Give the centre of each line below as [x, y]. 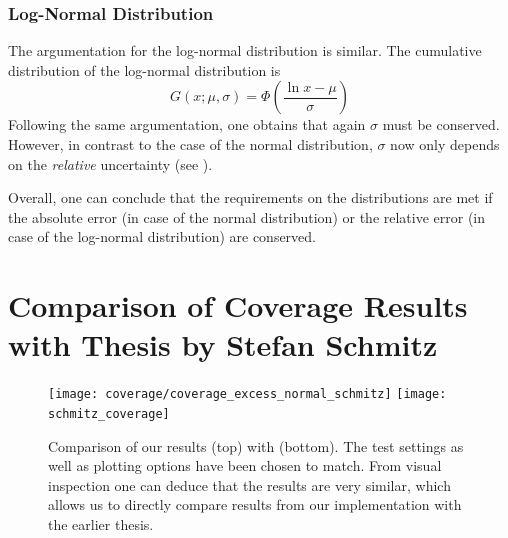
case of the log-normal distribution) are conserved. [162, 236]
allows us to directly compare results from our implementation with [255, 504]
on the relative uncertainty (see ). [110, 163]
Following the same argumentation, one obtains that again [187, 124]
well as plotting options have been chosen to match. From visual [245, 465]
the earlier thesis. [101, 523]
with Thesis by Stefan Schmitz [223, 344]
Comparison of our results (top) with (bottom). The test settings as [256, 445]
